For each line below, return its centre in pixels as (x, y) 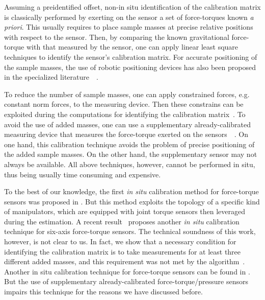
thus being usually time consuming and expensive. (83, 174)
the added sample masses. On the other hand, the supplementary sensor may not (131, 154)
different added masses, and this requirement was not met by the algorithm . (125, 261)
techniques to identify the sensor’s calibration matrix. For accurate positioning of (131, 56)
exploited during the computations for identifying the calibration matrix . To (125, 114)
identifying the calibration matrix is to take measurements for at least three (123, 251)
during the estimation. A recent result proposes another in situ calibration (122, 221)
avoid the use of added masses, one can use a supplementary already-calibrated (127, 124)
